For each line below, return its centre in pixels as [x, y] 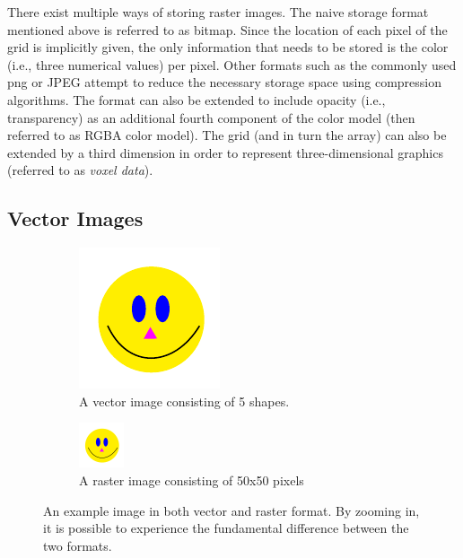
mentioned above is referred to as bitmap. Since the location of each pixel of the [227, 29]
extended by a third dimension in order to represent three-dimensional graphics [225, 152]
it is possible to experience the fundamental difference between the [226, 528]
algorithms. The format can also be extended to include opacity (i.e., [197, 99]
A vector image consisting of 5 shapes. [184, 401]
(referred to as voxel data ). [80, 170]
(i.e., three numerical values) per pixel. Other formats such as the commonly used [232, 64]
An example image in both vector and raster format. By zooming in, [231, 510]
